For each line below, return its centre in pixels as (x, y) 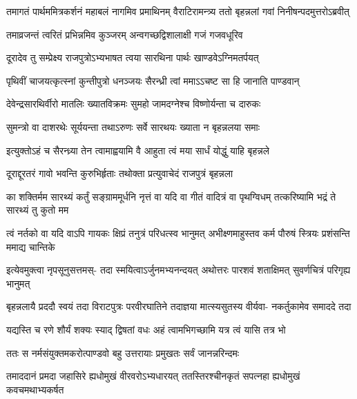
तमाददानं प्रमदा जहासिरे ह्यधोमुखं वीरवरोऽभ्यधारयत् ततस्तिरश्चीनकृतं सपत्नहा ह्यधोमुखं (153, 376)
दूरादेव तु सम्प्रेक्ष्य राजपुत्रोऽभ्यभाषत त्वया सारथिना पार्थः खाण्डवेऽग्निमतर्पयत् (133, 58)
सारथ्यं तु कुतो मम (38, 210)
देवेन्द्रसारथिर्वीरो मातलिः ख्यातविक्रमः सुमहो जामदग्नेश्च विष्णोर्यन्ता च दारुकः (134, 104)
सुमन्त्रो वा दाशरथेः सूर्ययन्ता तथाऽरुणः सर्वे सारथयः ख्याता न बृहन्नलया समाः (133, 126)
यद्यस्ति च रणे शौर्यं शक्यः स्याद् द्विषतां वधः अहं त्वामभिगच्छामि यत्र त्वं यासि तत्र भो (146, 329)
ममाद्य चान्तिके (31, 246)
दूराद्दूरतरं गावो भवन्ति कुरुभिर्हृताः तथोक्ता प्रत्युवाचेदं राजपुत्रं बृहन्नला (120, 173)
